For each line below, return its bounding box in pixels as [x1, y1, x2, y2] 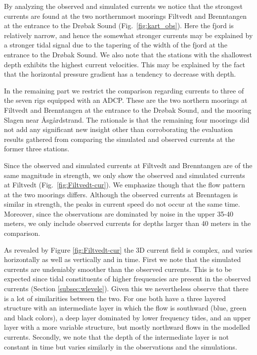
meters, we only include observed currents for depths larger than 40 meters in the [4, 218, 251, 228]
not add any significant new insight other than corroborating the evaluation [4, 124, 233, 134]
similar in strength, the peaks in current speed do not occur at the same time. [4, 199, 240, 209]
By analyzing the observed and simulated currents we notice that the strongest [4, 1, 243, 11]
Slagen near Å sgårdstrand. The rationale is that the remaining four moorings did [4, 114, 250, 125]
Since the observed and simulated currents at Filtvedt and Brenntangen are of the [4, 160, 253, 170]
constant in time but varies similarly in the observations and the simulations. [4, 341, 237, 352]
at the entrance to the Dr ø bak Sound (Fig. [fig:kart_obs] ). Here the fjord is [4, 20, 234, 31]
